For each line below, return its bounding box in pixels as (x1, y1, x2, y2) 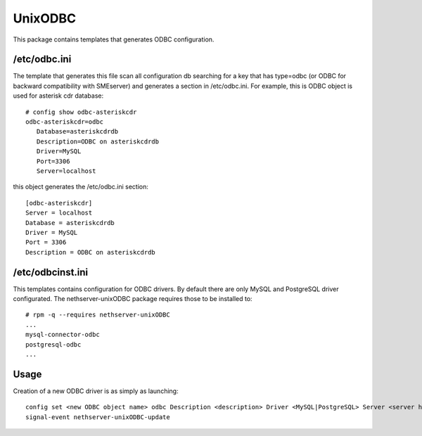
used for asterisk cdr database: (13, 91, 104, 100)
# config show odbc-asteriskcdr (25, 108, 137, 116)
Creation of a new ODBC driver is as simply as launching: (13, 387, 179, 395)
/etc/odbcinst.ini (13, 266, 89, 278)
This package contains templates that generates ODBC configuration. (13, 35, 215, 44)
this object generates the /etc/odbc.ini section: (13, 183, 149, 191)
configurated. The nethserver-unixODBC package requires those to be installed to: (13, 295, 252, 302)
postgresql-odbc (25, 340, 82, 348)
